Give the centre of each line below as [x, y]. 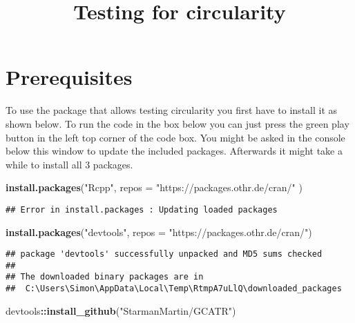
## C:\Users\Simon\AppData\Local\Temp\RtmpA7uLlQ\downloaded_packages [174, 289]
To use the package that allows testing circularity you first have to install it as [172, 110]
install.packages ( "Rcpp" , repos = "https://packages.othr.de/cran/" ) [154, 187]
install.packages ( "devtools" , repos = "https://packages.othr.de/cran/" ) [159, 232]
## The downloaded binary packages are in [105, 277]
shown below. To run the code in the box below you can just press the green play [177, 123]
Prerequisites [69, 77]
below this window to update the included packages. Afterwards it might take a [174, 151]
